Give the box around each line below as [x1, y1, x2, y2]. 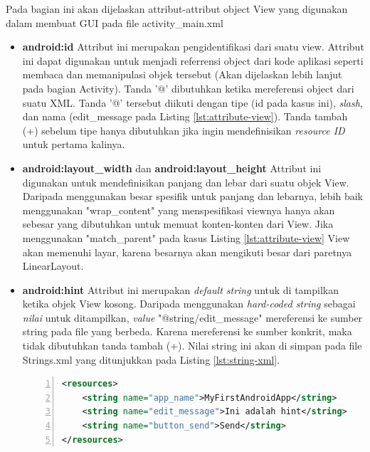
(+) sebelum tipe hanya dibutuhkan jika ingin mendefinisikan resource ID [22, 122, 345, 137]
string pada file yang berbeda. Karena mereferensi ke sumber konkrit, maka [22, 324, 352, 339]
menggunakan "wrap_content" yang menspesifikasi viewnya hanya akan [22, 202, 335, 217]
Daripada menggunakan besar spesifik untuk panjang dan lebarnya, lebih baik [22, 189, 363, 204]
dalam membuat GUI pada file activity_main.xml [6, 15, 223, 30]
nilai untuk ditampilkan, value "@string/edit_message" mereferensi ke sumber [22, 310, 363, 325]
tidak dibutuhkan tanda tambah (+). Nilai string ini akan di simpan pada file [22, 338, 362, 353]
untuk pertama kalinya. [22, 137, 125, 152]
